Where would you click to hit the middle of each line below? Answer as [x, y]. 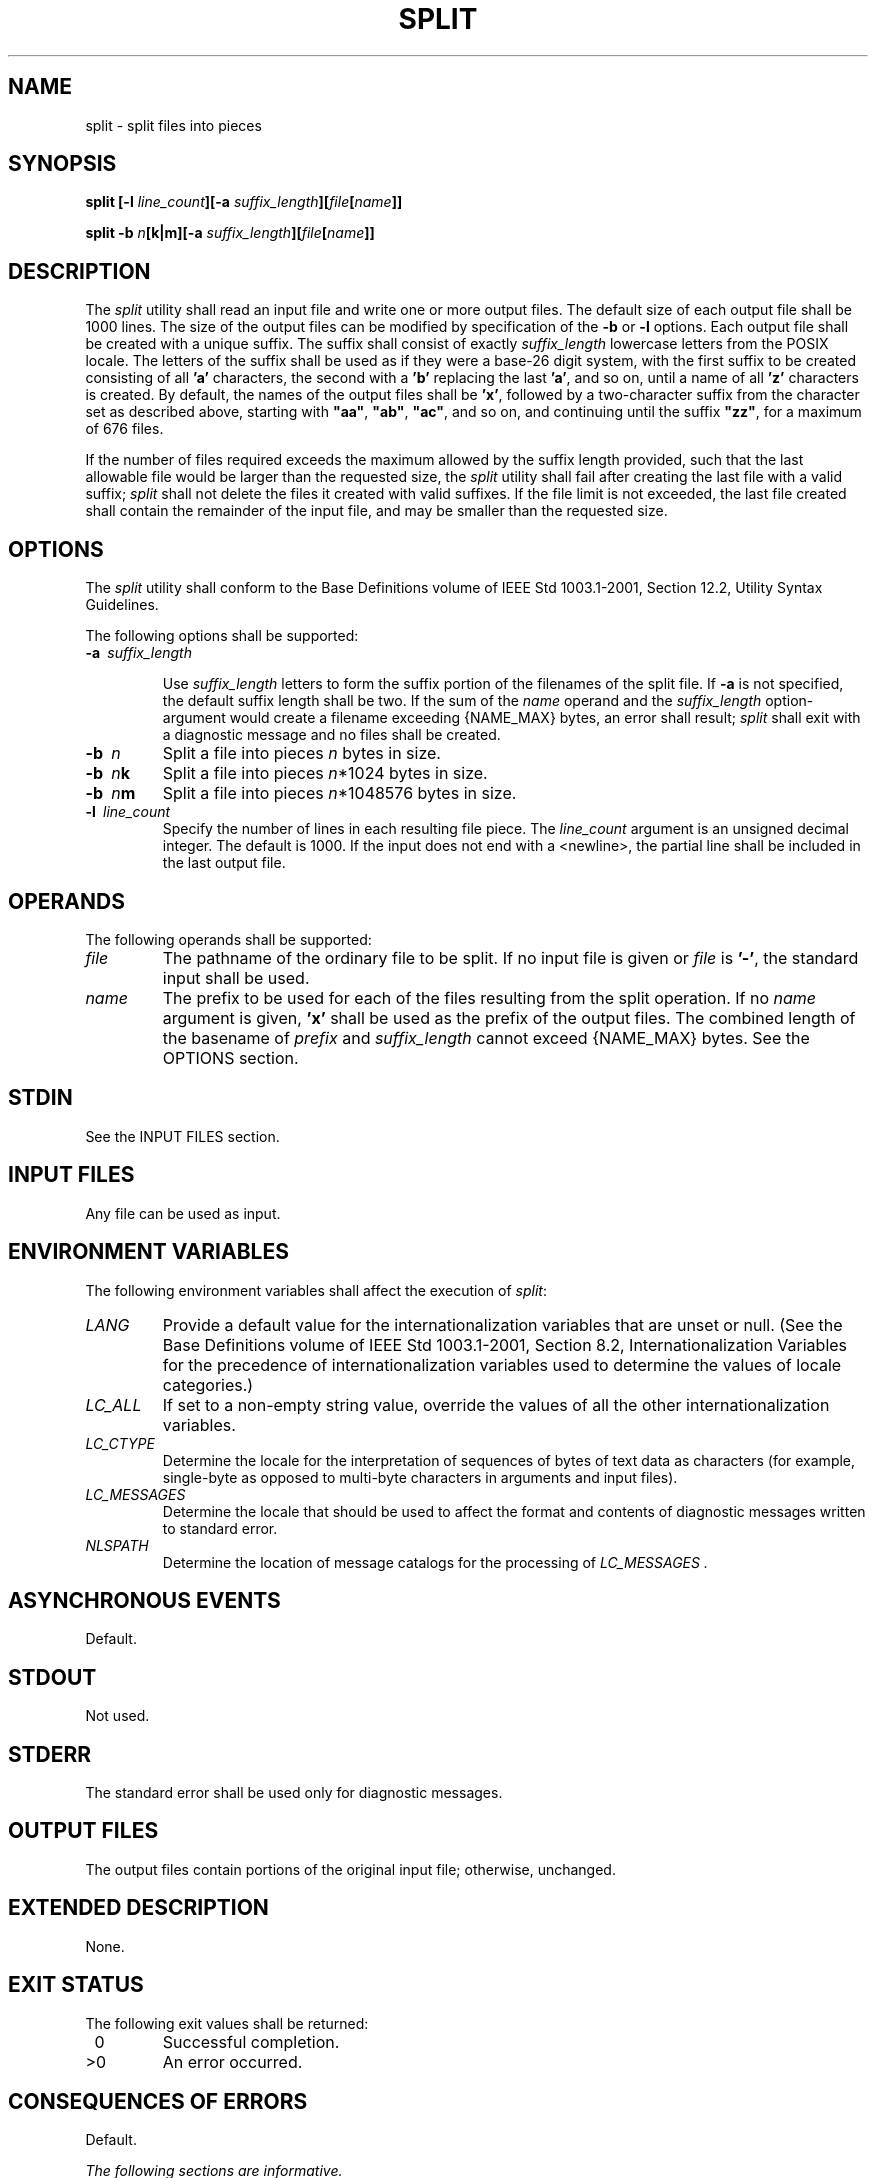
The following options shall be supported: [222, 636]
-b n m [110, 793]
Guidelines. [122, 605]
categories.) [208, 1384]
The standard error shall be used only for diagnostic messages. [294, 1793]
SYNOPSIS [62, 164]
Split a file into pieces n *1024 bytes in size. [325, 773]
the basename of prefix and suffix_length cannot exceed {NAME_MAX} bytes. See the [486, 1037]
